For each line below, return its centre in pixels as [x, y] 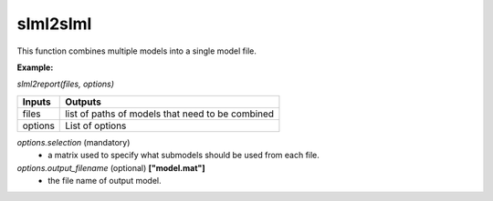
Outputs [84, 102]
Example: [35, 67]
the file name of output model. [105, 180]
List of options [96, 126]
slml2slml [54, 24]
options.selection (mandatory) [73, 142]
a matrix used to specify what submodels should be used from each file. [184, 156]
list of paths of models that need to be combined [169, 114]
